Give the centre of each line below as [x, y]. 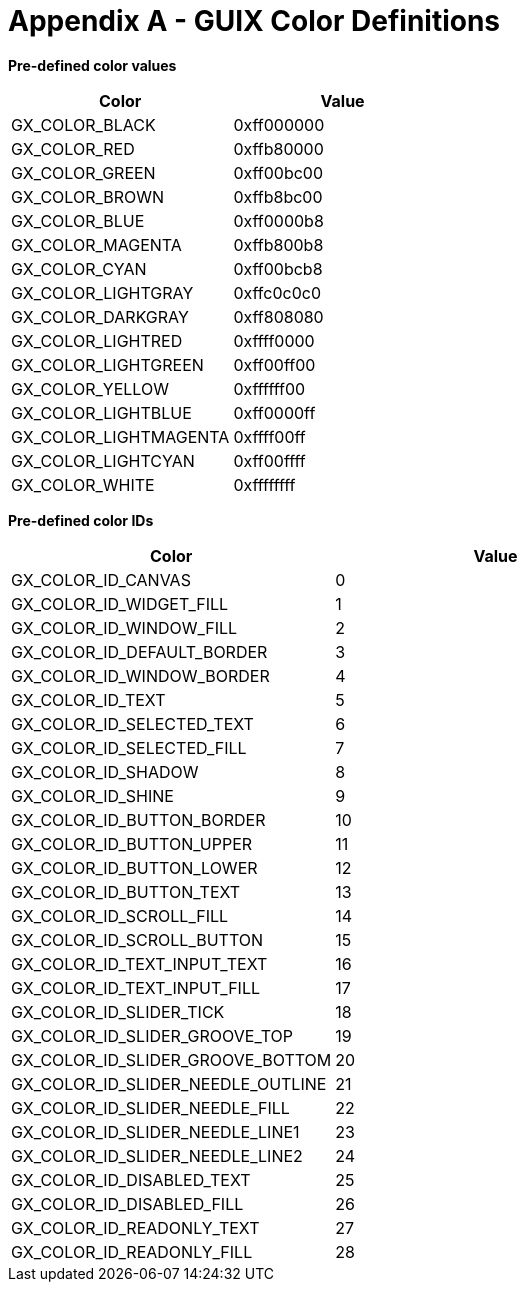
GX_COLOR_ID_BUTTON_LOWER [134, 867]
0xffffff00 [269, 388]
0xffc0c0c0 [277, 292]
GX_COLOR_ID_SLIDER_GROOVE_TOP [152, 1035]
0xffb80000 [278, 148]
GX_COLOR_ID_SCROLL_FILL [120, 915]
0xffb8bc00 [278, 196]
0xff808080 [278, 316]
